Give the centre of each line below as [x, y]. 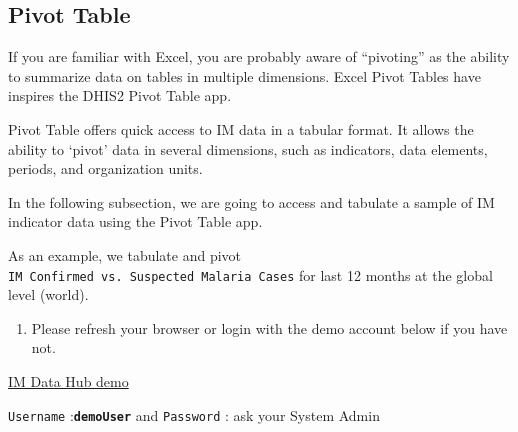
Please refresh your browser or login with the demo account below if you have [269, 327]
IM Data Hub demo [68, 380]
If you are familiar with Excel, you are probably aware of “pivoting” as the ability [259, 56]
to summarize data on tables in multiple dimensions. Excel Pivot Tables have [244, 75]
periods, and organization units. [105, 168]
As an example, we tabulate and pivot [125, 254]
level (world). [48, 294]
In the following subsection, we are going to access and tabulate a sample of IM [251, 201]
